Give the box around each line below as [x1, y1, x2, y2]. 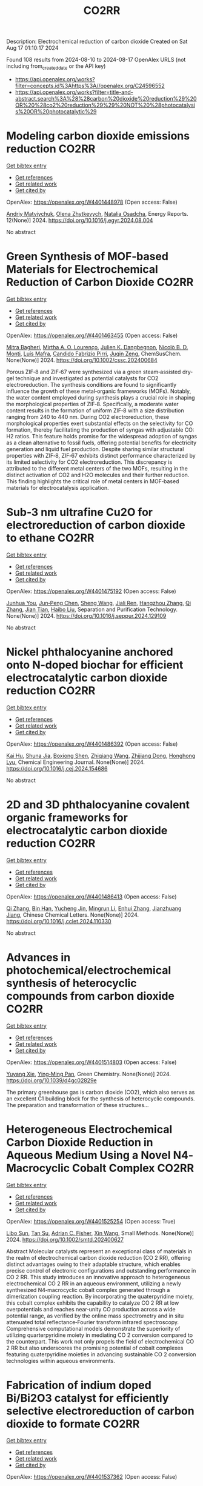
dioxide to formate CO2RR [6, 1417, 140, 1431]
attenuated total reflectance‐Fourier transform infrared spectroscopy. [6, 1318, 179, 1325]
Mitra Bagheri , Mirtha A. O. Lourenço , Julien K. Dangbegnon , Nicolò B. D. [6, 343, 188, 350]
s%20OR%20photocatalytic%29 [15, 107, 97, 115]
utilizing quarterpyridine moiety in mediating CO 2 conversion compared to [6, 1331, 193, 1339]
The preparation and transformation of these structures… [6, 1101, 149, 1108]
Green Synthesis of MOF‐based [6, 250, 168, 264]
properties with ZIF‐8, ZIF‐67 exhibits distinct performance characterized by [6, 452, 196, 459]
